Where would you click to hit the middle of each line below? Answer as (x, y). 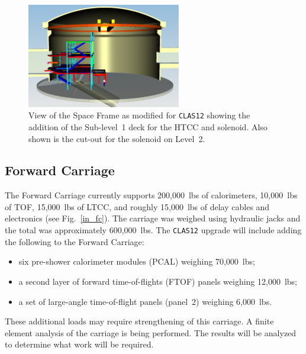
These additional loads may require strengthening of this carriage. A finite (139, 321)
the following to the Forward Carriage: (75, 241)
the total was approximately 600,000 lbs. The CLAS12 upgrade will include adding (153, 230)
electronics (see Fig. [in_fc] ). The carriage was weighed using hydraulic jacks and (153, 218)
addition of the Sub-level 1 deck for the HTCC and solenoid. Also (148, 126)
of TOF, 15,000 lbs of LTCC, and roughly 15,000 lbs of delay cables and (137, 206)
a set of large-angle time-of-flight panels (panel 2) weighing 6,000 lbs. (145, 301)
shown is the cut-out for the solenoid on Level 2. (117, 138)
